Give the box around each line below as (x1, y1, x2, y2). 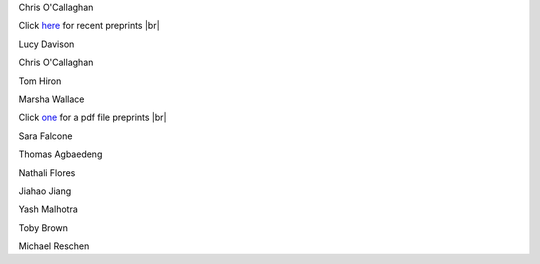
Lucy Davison (18, 38, 75, 50)
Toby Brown (18, 221, 69, 234)
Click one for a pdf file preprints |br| (18, 111, 167, 124)
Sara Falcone (18, 130, 73, 142)
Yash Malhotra (18, 203, 79, 215)
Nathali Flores (18, 166, 76, 179)
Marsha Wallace (18, 93, 85, 105)
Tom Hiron (18, 75, 62, 87)
